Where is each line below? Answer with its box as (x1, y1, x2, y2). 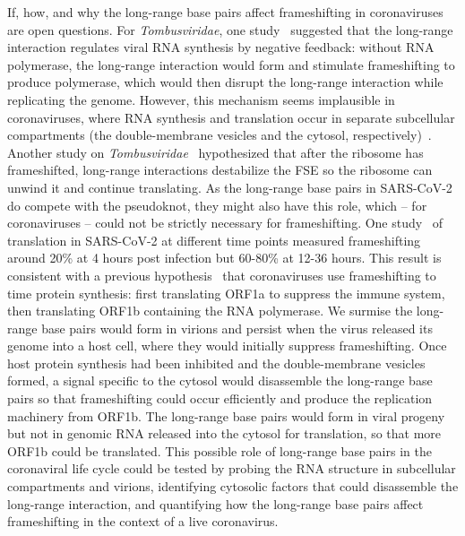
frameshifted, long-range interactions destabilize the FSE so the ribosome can (7, 160, 433, 179)
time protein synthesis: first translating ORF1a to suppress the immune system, (7, 283, 445, 302)
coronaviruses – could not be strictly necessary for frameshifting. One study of (7, 213, 443, 232)
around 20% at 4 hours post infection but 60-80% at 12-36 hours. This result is (7, 248, 442, 267)
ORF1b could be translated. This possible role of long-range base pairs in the (7, 441, 432, 460)
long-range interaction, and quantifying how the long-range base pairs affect (7, 494, 424, 513)
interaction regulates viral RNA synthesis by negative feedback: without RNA (7, 38, 435, 56)
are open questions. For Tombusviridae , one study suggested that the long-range (7, 20, 453, 39)
